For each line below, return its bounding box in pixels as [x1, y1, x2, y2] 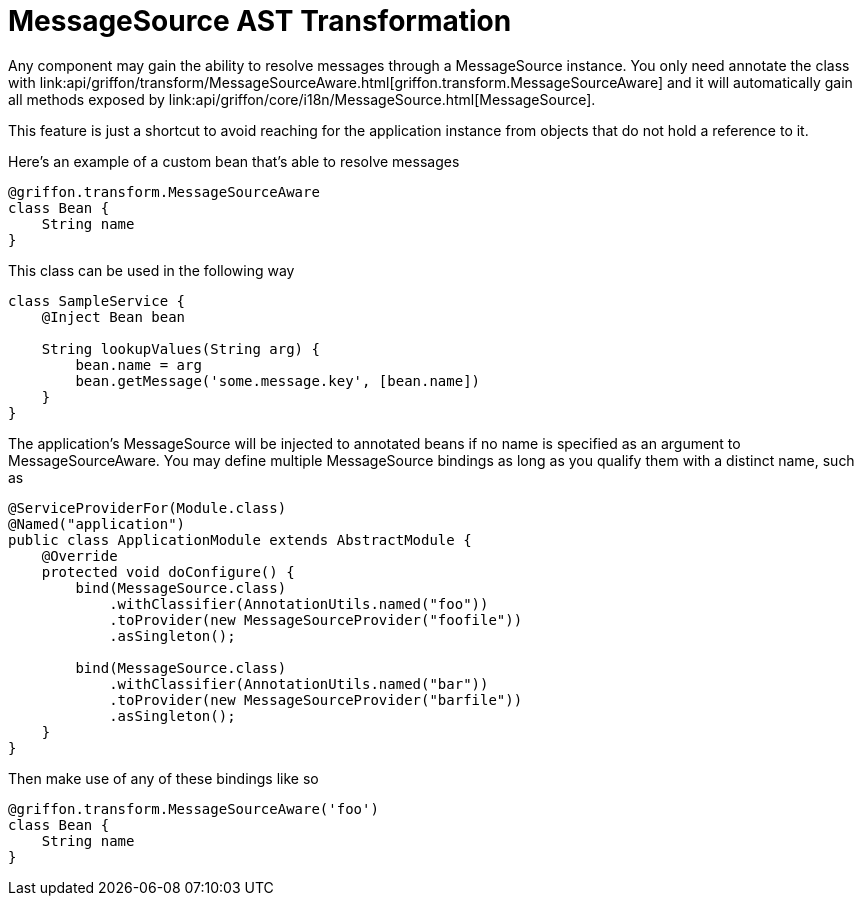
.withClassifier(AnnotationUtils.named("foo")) [109, 595, 489, 612]
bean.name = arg [75, 356, 202, 373]
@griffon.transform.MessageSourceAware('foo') [8, 800, 379, 817]
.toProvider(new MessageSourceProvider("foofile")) [109, 611, 523, 628]
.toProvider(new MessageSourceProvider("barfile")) [109, 691, 523, 708]
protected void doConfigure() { [41, 563, 295, 580]
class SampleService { [8, 292, 186, 309]
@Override [41, 547, 118, 564]
